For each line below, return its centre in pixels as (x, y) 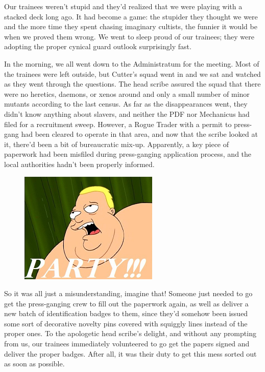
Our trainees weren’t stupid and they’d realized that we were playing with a (123, 6)
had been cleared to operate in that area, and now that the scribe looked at (139, 134)
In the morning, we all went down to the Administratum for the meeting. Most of (132, 63)
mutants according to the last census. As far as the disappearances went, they (126, 104)
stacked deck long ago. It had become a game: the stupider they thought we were (131, 16)
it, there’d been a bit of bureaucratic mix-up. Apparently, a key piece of (117, 144)
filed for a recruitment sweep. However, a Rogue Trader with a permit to (118, 124)
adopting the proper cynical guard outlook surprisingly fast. (98, 46)
